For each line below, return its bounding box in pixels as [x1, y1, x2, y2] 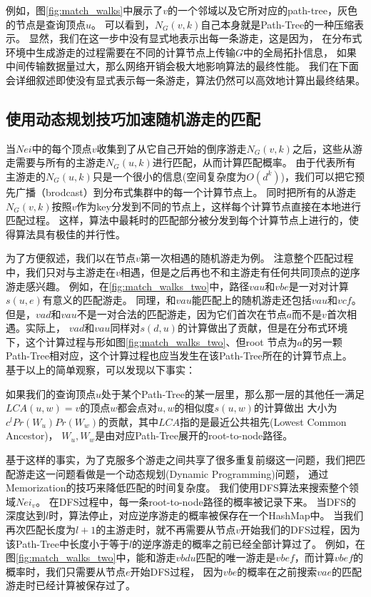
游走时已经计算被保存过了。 [6, 578, 136, 593]
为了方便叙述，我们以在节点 [6, 250, 136, 265]
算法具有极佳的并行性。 [15, 226, 126, 241]
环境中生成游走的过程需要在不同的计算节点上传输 [6, 44, 235, 59]
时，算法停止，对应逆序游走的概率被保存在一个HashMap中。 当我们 [49, 508, 364, 523]
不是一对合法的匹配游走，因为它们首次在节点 [76, 306, 287, 321]
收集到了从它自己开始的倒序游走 [96, 141, 247, 155]
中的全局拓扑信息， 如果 [243, 44, 357, 59]
